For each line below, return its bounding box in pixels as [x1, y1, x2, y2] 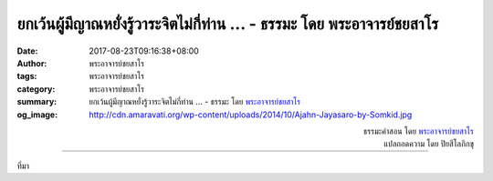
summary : [16, 96, 58, 107]
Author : [16, 57, 47, 68]
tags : [16, 71, 37, 82]
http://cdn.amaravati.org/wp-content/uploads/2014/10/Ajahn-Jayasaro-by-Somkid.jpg [89, 109, 413, 120]
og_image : [16, 109, 58, 120]
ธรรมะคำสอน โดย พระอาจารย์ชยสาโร [362, 126, 474, 136]
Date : [16, 45, 38, 56]
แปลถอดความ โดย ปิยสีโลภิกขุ [383, 138, 474, 149]
